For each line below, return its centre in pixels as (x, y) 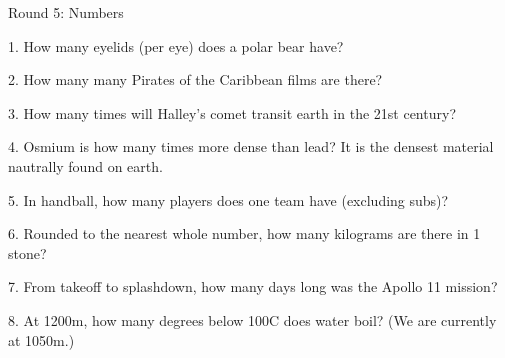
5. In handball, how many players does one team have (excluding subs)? (228, 199)
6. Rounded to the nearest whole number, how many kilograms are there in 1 (244, 233)
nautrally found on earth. (85, 165)
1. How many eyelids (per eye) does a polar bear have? (176, 45)
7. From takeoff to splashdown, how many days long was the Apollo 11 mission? (253, 286)
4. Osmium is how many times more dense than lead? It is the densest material (251, 146)
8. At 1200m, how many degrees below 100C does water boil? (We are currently (252, 319)
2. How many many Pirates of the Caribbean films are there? (195, 79)
